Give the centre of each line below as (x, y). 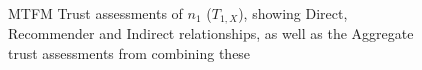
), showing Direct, (293, 13)
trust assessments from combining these (129, 53)
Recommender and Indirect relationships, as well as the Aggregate (211, 33)
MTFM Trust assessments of (95, 13)
